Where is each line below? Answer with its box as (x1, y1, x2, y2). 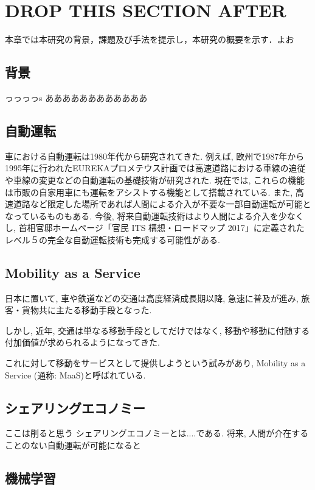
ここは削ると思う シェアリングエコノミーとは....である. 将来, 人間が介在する (5, 427, 309, 439)
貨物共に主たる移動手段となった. (21, 304, 152, 316)
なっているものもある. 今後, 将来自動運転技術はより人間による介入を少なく (5, 209, 304, 222)
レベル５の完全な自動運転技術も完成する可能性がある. (5, 233, 220, 246)
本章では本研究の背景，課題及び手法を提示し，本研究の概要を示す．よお (5, 33, 294, 46)
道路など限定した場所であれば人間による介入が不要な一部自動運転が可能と (13, 197, 311, 210)
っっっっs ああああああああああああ (5, 91, 148, 104)
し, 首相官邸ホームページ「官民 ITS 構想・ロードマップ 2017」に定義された (5, 221, 305, 234)
